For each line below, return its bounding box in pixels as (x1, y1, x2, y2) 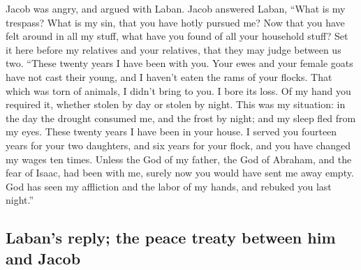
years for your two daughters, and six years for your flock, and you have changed (6, 137, 351, 152)
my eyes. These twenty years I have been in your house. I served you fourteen (6, 124, 337, 139)
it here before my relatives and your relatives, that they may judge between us (6, 42, 341, 57)
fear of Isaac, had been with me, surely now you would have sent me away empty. (6, 165, 354, 180)
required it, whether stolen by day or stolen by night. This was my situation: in (6, 97, 346, 112)
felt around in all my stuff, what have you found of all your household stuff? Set (6, 29, 348, 43)
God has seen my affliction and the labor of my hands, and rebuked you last (6, 179, 332, 193)
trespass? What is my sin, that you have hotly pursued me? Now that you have (6, 15, 345, 29)
